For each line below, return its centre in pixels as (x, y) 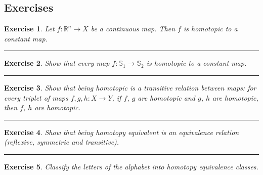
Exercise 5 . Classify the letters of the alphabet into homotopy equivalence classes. (131, 166)
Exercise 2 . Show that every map (57, 63)
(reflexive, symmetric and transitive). (62, 142)
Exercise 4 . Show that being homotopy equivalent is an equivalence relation (122, 132)
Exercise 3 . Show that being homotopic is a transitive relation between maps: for (130, 87)
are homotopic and (166, 97)
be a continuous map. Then (133, 29)
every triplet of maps (36, 97)
